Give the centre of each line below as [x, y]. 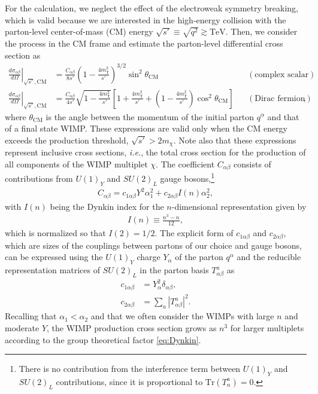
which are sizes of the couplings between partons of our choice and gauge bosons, [153, 245]
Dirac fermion [280, 98]
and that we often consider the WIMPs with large [182, 316]
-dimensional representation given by [239, 206]
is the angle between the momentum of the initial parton [150, 116]
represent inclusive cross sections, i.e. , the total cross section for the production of [155, 152]
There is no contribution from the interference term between [130, 369]
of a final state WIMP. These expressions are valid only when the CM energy [146, 128]
